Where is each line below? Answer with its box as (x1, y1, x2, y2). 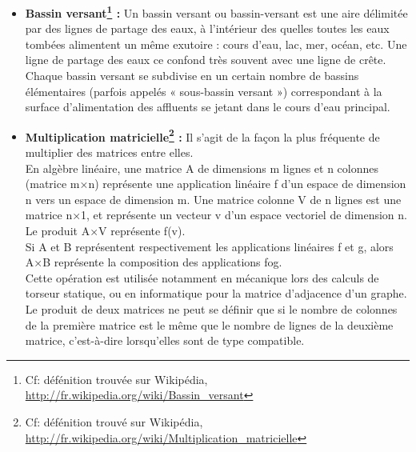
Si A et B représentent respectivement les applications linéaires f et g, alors (25, 238, 394, 254)
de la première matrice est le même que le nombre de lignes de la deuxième (25, 316, 394, 333)
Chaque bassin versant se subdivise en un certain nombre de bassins (25, 67, 359, 84)
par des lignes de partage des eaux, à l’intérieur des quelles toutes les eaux (25, 20, 390, 37)
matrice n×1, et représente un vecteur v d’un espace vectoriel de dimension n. (25, 206, 407, 223)
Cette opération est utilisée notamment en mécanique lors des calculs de (25, 269, 379, 286)
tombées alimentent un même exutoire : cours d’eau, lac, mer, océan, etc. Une (25, 35, 407, 52)
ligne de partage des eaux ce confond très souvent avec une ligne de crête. (25, 51, 386, 68)
